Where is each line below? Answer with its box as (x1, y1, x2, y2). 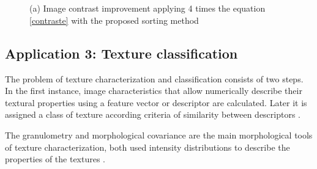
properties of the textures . (5, 153, 106, 165)
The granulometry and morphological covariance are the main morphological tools (5, 128, 313, 141)
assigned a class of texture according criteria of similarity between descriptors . (5, 108, 301, 121)
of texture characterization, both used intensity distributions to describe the (5, 140, 290, 153)
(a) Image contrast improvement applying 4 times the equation (29, 2, 266, 15)
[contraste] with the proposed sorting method (29, 13, 199, 26)
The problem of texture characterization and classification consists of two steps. (5, 72, 304, 85)
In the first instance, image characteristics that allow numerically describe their (5, 84, 302, 97)
